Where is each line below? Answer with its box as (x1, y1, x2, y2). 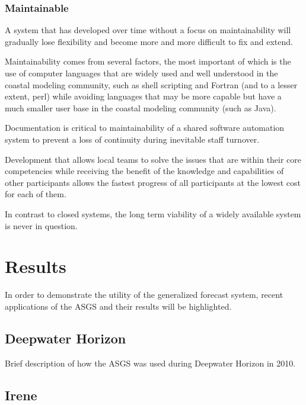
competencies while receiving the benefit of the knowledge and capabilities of (5, 165, 284, 177)
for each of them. (5, 188, 66, 200)
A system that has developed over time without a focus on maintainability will (5, 24, 291, 36)
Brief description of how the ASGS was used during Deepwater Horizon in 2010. (5, 356, 296, 369)
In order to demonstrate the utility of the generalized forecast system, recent (5, 288, 283, 301)
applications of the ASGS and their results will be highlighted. (5, 300, 232, 312)
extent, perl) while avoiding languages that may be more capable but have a (5, 90, 282, 102)
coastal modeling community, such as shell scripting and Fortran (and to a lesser (5, 78, 298, 91)
